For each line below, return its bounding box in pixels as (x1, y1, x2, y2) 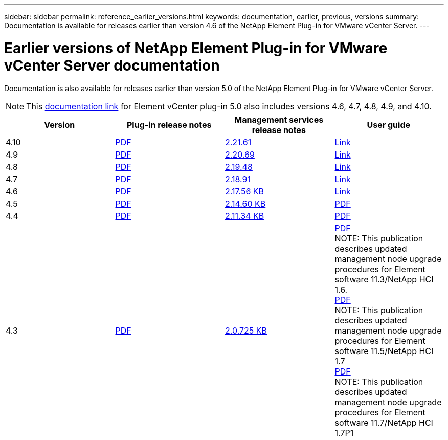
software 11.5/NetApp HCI (334, 345, 434, 356)
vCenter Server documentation (4, 56, 220, 74)
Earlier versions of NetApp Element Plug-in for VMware (4, 39, 388, 57)
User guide (367, 119, 411, 130)
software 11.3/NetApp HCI (334, 274, 434, 284)
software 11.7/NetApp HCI (334, 417, 433, 428)
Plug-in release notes (126, 119, 212, 130)
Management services (234, 114, 324, 125)
